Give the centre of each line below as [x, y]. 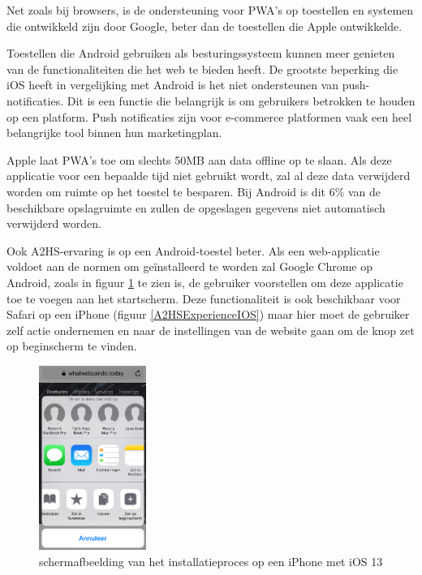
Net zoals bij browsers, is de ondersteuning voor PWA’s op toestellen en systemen [210, 10]
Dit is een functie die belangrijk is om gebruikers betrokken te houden [241, 100]
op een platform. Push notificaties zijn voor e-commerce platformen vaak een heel [209, 116]
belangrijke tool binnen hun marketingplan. [114, 133]
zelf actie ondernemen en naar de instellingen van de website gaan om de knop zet [211, 330]
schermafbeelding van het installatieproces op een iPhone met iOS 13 [211, 561]
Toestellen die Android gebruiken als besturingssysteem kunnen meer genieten [201, 53]
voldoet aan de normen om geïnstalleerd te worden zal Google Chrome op [190, 266]
